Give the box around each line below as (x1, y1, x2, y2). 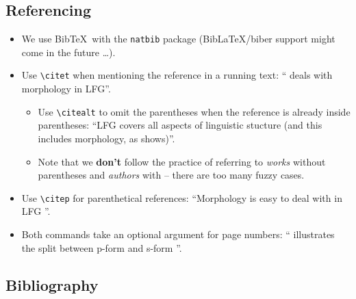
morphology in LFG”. (21, 81, 111, 96)
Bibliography (5, 274, 99, 295)
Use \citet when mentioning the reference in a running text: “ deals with (21, 68, 333, 82)
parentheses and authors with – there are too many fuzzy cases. (38, 168, 305, 182)
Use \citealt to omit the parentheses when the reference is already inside (38, 104, 351, 118)
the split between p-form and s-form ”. (21, 240, 182, 255)
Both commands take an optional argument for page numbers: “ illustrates (21, 226, 335, 241)
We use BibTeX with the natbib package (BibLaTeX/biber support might (21, 31, 335, 46)
